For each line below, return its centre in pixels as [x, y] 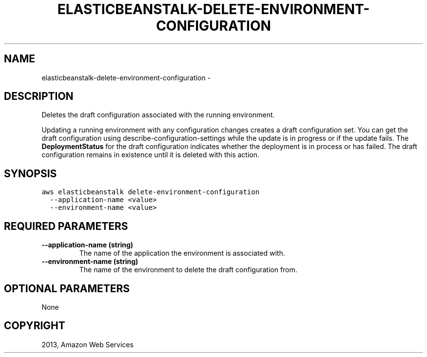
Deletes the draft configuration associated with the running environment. [158, 115]
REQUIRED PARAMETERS [66, 226]
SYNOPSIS [30, 173]
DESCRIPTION [39, 96]
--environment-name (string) [90, 262]
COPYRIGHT [35, 326]
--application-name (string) [87, 245]
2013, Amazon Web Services [87, 344]
